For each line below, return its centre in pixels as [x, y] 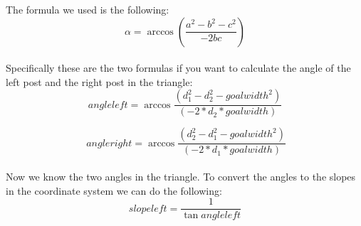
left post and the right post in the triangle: [99, 81]
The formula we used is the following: [88, 9]
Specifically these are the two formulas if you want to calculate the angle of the [178, 68]
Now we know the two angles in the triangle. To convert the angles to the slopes [181, 177]
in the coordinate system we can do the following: [114, 190]
